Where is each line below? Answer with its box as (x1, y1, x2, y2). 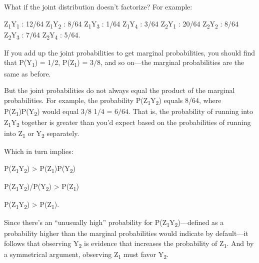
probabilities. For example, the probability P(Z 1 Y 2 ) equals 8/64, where (4, 94, 221, 106)
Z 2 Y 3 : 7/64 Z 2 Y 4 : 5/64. (4, 29, 80, 41)
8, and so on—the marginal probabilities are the (96, 57, 244, 67)
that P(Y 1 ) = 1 (4, 57, 51, 69)
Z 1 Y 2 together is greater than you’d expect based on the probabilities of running (4, 117, 251, 128)
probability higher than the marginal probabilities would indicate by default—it (4, 228, 248, 238)
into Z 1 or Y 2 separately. (4, 128, 79, 139)
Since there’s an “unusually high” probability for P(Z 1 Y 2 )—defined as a (4, 217, 224, 229)
